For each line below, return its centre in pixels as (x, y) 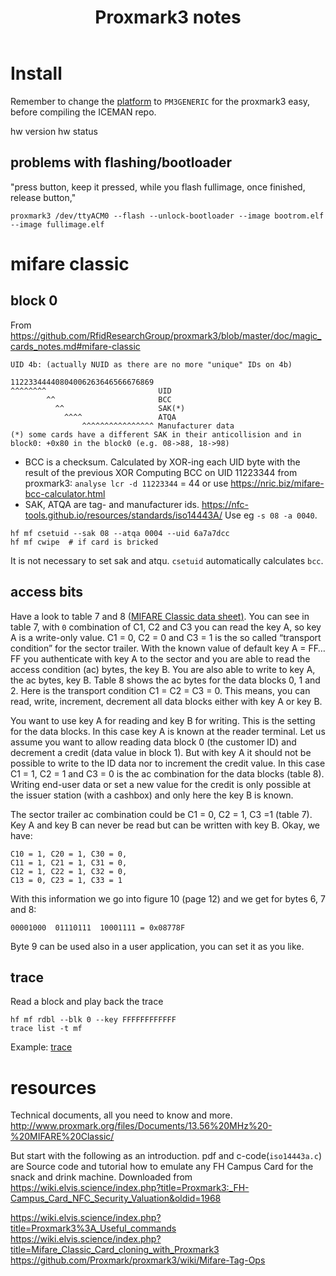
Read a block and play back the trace (87, 1002)
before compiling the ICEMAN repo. (83, 112)
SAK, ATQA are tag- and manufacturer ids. (112, 504)
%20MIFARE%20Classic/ (62, 1137)
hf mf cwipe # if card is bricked (84, 542)
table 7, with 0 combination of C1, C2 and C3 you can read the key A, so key (166, 627)
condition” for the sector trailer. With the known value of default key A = (158, 648)
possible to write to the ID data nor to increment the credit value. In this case (168, 763)
